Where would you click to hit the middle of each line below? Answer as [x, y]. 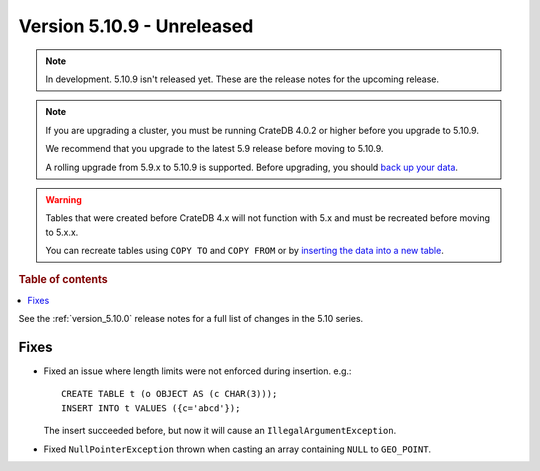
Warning [63, 199]
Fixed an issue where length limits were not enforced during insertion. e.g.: [197, 371]
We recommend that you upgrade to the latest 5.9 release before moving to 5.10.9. [214, 149]
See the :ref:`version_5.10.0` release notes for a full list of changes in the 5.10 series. [191, 319]
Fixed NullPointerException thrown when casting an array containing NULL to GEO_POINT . [237, 449]
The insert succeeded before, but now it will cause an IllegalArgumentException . [220, 431]
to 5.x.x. [62, 232]
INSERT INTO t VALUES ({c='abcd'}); [151, 408]
